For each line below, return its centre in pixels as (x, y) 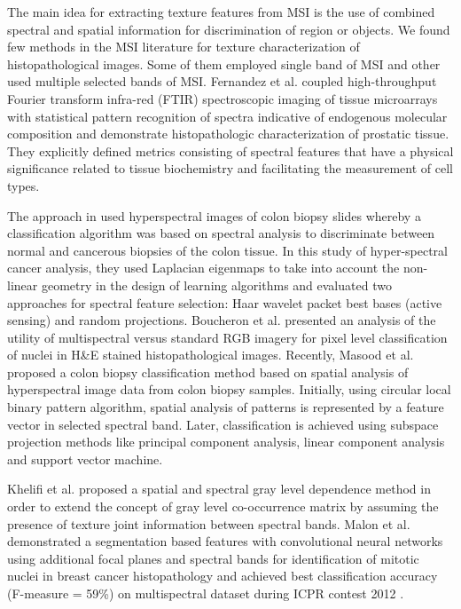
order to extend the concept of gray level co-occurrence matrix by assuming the (223, 506)
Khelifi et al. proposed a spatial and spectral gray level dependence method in (219, 489)
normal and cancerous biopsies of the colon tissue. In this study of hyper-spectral (227, 250)
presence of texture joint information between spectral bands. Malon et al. (209, 523)
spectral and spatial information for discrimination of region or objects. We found (229, 29)
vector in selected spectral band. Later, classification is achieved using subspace (223, 424)
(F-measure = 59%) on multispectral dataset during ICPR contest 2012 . (206, 593)
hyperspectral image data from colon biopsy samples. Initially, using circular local (229, 389)
